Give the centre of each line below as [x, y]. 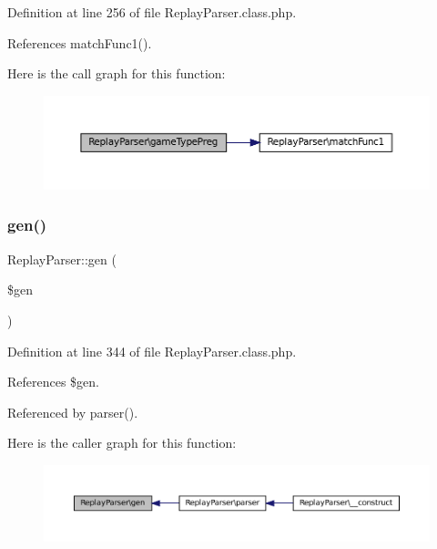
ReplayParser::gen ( [62, 259]
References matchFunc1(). [80, 42]
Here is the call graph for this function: [117, 73]
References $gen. [54, 382]
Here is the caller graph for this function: [122, 443]
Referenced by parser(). [73, 412]
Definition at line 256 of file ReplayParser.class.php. [152, 12]
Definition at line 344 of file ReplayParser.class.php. [152, 351]
